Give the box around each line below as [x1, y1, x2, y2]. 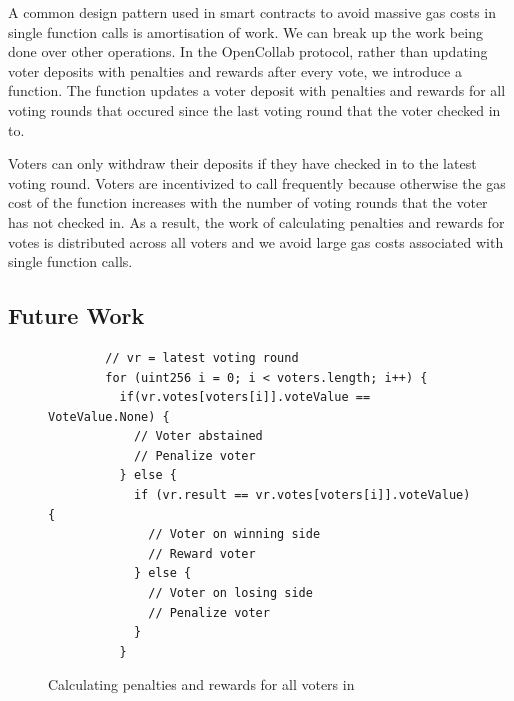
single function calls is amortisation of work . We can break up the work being [8, 21, 483, 42]
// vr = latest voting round [105, 350, 299, 365]
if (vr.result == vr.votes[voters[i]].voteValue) [133, 488, 471, 503]
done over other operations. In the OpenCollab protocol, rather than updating [8, 41, 488, 62]
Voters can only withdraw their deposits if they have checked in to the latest [8, 153, 477, 174]
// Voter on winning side [148, 527, 321, 542]
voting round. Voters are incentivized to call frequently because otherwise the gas [8, 172, 506, 193]
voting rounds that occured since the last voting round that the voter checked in [8, 99, 501, 120]
